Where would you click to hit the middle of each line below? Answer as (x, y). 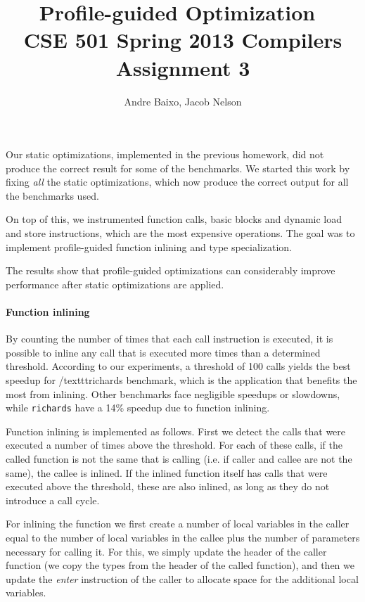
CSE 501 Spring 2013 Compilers (183, 40)
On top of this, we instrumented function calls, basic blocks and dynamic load (174, 219)
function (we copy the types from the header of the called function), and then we (180, 565)
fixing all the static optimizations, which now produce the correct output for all (177, 182)
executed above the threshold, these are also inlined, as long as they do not (168, 486)
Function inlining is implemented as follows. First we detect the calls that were (176, 431)
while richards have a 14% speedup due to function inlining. (138, 408)
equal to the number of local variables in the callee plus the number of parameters (183, 538)
